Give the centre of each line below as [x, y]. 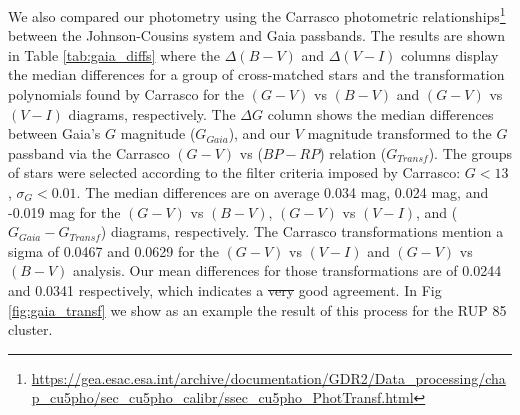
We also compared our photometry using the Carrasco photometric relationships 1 [257, 14]
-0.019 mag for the [64, 211]
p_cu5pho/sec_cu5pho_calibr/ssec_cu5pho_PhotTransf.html [222, 397]
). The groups [470, 152]
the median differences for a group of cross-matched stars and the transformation [256, 74]
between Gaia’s [54, 133]
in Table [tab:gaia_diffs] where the [114, 54]
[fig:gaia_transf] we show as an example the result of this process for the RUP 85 [257, 309]
